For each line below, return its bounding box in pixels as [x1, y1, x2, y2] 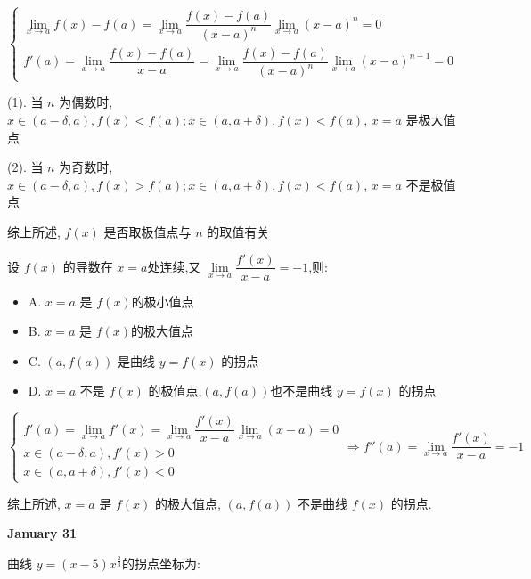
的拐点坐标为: [122, 553, 201, 572]
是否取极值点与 [103, 222, 192, 241]
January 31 [7, 524, 78, 542]
